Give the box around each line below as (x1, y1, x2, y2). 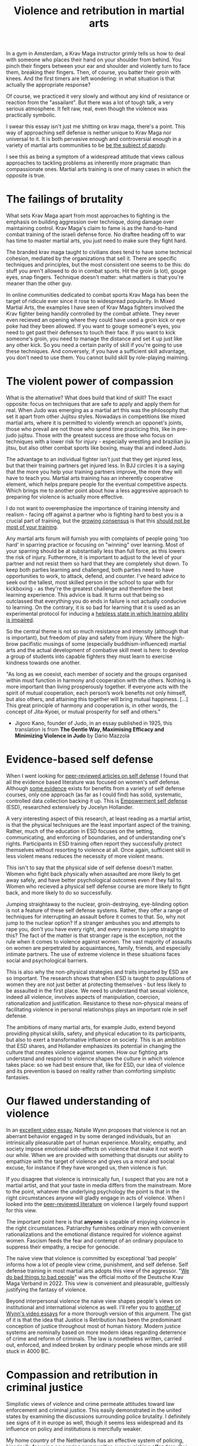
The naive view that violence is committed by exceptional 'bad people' (6, 1254, 177, 1261)
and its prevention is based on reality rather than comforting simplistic (6, 1067, 176, 1074)
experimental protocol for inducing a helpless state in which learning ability (6, 610, 189, 617)
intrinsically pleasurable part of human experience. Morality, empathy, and (6, 1139, 187, 1146)
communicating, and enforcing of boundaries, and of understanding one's (6, 834, 186, 841)
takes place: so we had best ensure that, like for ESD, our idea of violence (6, 1062, 185, 1068)
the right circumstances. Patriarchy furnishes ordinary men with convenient (6, 1224, 190, 1231)
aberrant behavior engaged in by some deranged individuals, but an (6, 1132, 171, 1139)
